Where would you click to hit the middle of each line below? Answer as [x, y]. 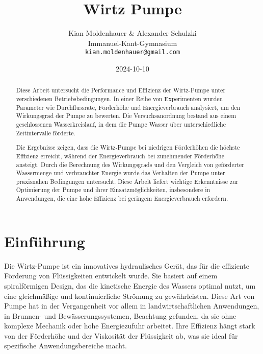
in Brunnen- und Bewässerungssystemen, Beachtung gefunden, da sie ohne [120, 315]
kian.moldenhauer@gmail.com [133, 52]
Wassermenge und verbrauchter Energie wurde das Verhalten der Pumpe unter [121, 173]
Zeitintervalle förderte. [46, 133]
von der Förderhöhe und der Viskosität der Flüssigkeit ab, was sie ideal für [121, 335]
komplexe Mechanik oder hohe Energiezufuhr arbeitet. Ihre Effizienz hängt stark [130, 326]
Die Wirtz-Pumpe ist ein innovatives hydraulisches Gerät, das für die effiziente [127, 265]
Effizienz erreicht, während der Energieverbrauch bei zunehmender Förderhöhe [120, 156]
